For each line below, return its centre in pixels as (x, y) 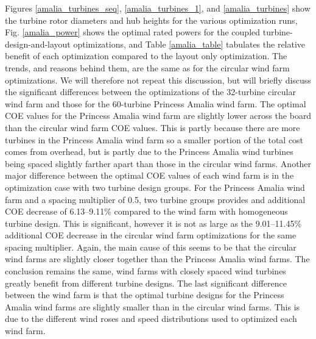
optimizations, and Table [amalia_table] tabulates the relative (189, 44)
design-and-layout (38, 44)
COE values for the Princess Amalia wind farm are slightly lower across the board (158, 116)
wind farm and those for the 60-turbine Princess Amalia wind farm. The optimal (156, 103)
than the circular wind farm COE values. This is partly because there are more (153, 127)
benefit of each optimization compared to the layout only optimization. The (146, 56)
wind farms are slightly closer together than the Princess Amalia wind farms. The (157, 259)
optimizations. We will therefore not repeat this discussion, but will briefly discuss (158, 80)
